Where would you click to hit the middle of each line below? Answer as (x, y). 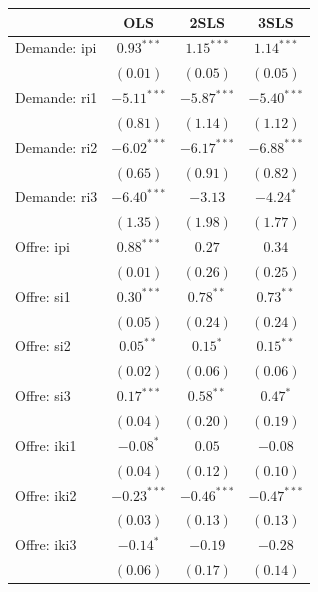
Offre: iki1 (46, 444)
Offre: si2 (43, 345)
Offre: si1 (43, 295)
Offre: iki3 (46, 544)
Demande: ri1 (56, 97)
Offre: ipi (42, 246)
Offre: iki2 (46, 494)
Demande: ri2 (56, 146)
